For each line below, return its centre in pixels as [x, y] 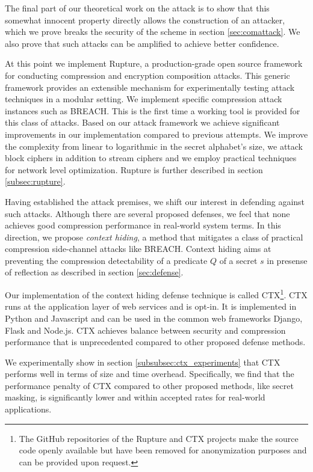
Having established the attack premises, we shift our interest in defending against [155, 201]
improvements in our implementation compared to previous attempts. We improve [156, 134]
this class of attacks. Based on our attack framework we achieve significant [142, 122]
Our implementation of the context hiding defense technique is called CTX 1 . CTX [156, 294]
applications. [28, 409]
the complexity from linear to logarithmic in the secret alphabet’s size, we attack [154, 146]
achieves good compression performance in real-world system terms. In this [143, 225]
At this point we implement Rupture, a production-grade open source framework [154, 63]
